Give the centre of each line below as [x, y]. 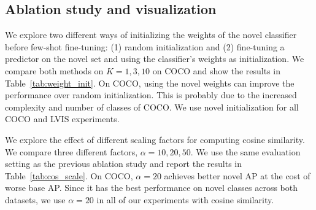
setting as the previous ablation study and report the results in [124, 164]
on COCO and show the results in [217, 70]
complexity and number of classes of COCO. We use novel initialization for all [152, 107]
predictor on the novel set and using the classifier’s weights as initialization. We [155, 59]
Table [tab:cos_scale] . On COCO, [69, 175]
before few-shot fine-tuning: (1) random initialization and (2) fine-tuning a [145, 46]
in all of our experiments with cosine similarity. [185, 199]
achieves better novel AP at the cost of [237, 175]
